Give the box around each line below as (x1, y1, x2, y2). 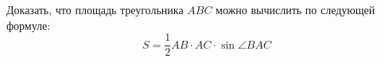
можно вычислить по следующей (216, 2, 375, 17)
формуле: (6, 16, 51, 33)
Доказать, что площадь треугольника (6, 2, 184, 17)
